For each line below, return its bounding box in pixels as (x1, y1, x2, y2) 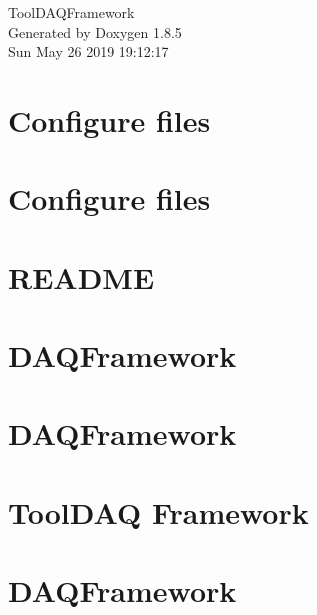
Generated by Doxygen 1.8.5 (8, 21, 182, 42)
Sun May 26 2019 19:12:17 (8, 41, 169, 62)
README (8, 256, 155, 297)
